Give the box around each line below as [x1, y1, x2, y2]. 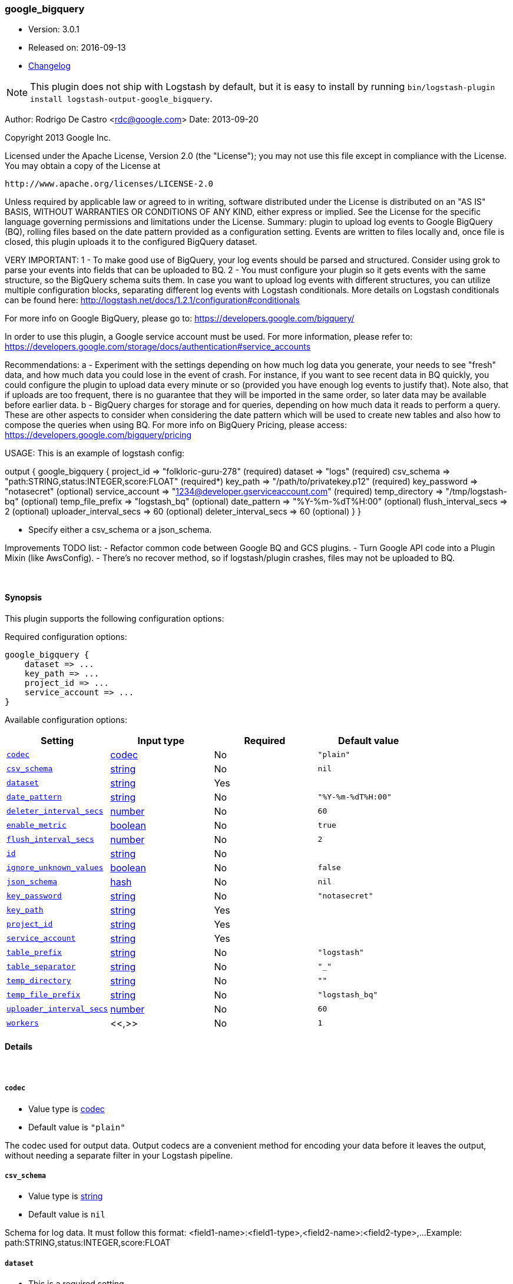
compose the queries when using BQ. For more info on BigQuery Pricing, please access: [5, 420, 347, 430]
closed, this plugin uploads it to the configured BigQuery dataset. [5, 237, 257, 247]
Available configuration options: [5, 714, 127, 725]
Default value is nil [28, 1209, 105, 1220]
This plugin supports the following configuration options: [5, 613, 224, 623]
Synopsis [5, 592, 42, 602]
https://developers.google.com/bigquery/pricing [5, 430, 191, 440]
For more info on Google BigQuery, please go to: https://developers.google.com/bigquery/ [5, 313, 355, 324]
